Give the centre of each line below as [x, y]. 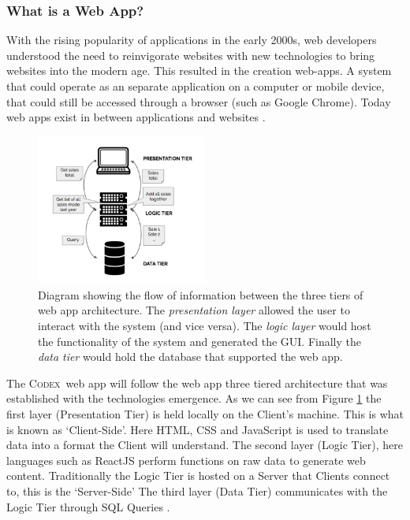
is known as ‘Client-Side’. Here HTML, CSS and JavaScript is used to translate [198, 429]
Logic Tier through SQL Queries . [88, 506]
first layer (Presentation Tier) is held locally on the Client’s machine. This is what [205, 414]
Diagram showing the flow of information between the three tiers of [201, 294]
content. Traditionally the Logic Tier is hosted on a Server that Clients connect [198, 475]
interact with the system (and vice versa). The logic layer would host [205, 326]
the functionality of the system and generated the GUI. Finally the [200, 341]
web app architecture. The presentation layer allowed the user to [194, 310]
